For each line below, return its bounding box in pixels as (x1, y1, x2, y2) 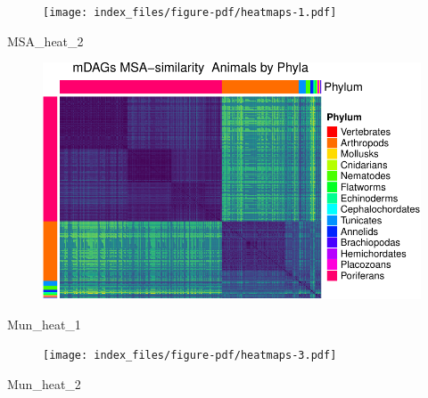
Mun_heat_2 (7, 375, 81, 394)
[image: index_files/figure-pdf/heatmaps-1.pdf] (43, 6, 337, 19)
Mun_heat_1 (7, 314, 81, 333)
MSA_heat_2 (7, 31, 84, 50)
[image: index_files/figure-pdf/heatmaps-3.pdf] (43, 349, 337, 362)
